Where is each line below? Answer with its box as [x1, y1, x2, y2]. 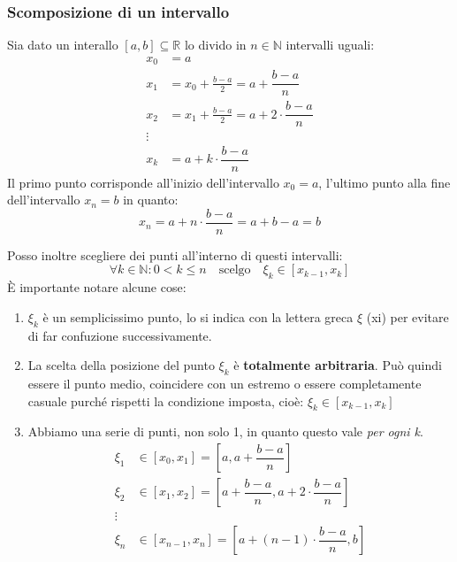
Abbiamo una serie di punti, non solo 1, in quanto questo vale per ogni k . [27, 422, 423, 441]
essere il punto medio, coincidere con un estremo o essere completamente [27, 374, 422, 393]
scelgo [218, 264, 251, 277]
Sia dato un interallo [7, 35, 118, 54]
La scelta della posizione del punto [27, 356, 215, 374]
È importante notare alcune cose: [7, 278, 187, 296]
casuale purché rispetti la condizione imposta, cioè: [27, 391, 304, 410]
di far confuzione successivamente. [27, 326, 212, 344]
